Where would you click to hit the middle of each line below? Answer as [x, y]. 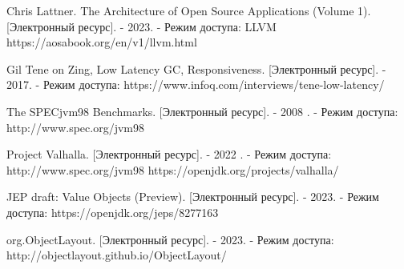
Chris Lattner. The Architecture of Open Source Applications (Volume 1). [189, 10]
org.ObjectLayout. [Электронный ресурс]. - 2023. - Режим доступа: [170, 239]
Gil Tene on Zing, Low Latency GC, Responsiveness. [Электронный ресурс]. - [196, 68]
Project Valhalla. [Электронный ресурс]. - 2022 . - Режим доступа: [169, 154]
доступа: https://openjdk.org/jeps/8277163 [113, 212]
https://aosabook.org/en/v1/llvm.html [102, 42]
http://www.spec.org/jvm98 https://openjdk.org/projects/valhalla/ [173, 169]
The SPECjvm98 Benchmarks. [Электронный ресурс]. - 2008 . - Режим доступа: [202, 111]
